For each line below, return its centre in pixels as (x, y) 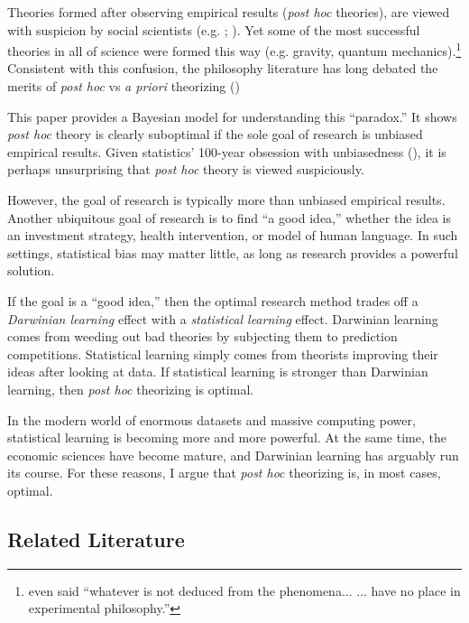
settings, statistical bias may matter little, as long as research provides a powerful (233, 252)
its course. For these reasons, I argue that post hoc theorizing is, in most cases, (224, 473)
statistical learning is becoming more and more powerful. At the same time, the (227, 437)
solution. (31, 270)
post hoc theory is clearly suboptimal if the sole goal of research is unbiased (215, 134)
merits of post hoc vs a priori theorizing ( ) (124, 86)
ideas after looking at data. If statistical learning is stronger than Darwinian (218, 372)
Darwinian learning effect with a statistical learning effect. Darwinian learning (223, 318)
